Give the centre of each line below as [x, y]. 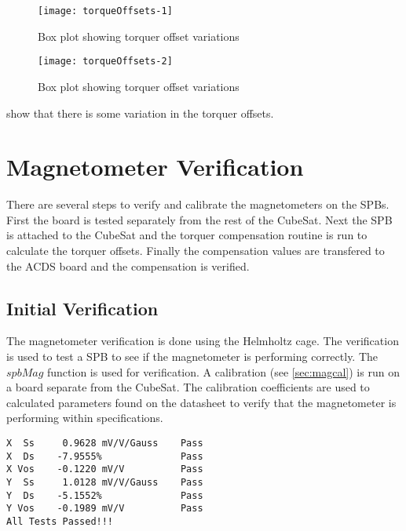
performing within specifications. [85, 418]
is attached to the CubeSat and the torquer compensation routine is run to [187, 235]
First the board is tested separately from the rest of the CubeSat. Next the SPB [199, 219]
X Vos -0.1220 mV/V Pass [105, 469]
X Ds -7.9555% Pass [105, 456]
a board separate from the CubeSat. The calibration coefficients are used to [188, 387]
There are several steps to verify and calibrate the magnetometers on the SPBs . [198, 204]
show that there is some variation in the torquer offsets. [140, 113]
